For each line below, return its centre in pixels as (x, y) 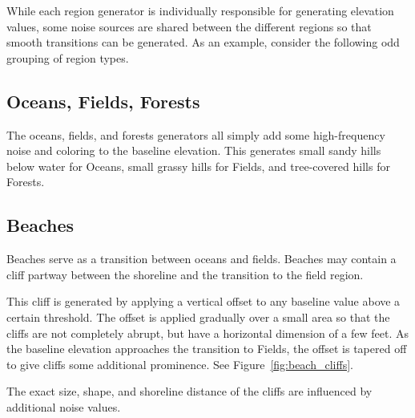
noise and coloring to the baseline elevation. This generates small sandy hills (194, 150)
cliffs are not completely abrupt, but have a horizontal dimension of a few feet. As (207, 333)
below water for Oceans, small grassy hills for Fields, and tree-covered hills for (198, 166)
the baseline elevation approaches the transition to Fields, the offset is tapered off (207, 349)
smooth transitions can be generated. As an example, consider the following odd (203, 42)
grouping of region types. (68, 57)
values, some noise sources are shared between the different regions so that (189, 26)
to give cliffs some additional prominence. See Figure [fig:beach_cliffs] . (180, 364)
